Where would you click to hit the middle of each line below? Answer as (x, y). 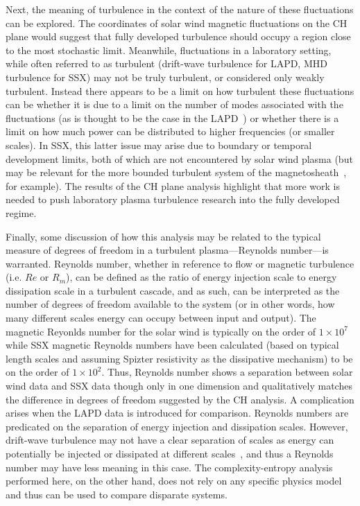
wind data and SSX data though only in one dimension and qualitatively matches (179, 386)
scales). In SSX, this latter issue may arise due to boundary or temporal (159, 145)
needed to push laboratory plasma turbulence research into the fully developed (173, 199)
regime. (21, 212)
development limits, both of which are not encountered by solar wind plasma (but (179, 158)
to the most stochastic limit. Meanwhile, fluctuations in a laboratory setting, (169, 50)
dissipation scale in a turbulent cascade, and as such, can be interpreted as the (173, 290)
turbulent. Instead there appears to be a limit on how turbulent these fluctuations (180, 90)
